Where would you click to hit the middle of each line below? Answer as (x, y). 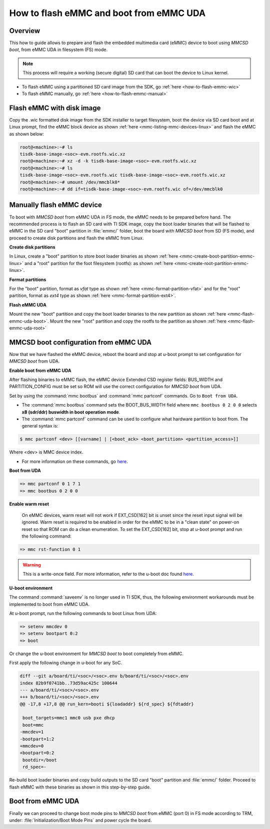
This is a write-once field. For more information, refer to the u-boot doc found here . (108, 574)
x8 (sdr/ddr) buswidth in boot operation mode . (71, 412)
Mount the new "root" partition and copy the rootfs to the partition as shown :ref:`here (138, 321)
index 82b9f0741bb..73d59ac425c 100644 (68, 683)
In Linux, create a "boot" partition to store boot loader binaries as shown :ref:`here (94, 256)
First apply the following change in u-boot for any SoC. (66, 663)
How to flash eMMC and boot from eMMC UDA (107, 13)
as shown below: (27, 134)
